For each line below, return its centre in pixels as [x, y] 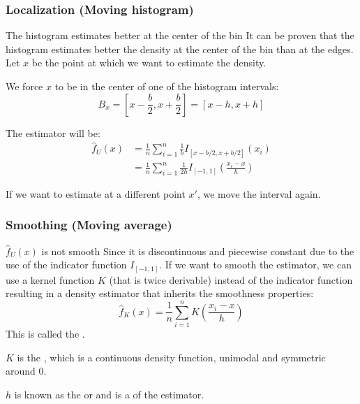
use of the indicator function [66, 265]
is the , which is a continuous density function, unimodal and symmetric [171, 357]
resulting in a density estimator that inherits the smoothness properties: [160, 293]
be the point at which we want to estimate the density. [149, 63]
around [21, 371]
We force [24, 86]
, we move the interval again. [259, 193]
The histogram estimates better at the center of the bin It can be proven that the [180, 35]
